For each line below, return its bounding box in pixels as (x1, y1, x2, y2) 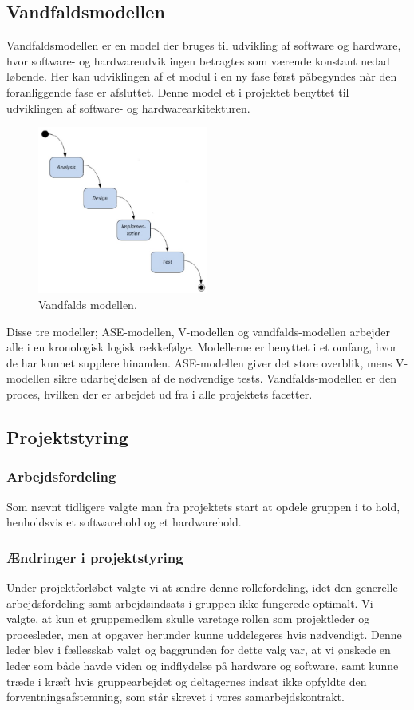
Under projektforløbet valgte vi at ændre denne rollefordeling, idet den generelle (6, 578, 398, 595)
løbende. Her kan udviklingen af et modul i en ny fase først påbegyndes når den (6, 68, 397, 85)
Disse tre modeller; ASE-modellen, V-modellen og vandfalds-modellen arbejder (6, 323, 391, 339)
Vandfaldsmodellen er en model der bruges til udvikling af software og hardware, (6, 37, 401, 54)
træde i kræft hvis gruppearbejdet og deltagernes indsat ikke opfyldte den (6, 672, 367, 689)
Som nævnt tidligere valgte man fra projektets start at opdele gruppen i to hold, (6, 498, 400, 514)
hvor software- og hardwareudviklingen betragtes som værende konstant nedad (6, 52, 390, 69)
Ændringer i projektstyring (6, 547, 183, 567)
